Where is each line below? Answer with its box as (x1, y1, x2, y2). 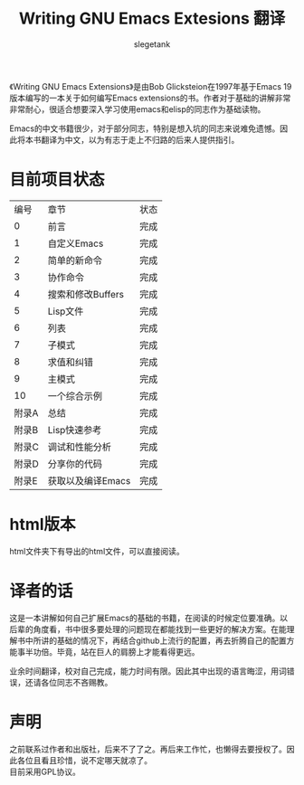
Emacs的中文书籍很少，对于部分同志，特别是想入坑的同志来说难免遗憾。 (9, 123, 280, 134)
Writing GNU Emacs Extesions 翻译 (18, 8, 286, 29)
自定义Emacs (47, 237, 104, 250)
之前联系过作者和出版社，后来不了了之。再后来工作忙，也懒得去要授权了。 (9, 743, 287, 754)
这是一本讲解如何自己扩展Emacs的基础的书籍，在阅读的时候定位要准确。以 (9, 612, 288, 623)
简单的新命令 (47, 254, 102, 267)
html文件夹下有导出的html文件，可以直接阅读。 (9, 545, 185, 556)
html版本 (9, 515, 76, 534)
